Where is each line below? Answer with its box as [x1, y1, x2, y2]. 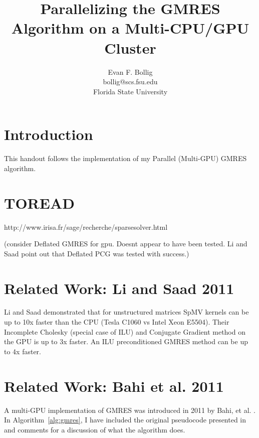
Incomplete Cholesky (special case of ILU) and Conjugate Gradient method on [4, 326, 245, 337]
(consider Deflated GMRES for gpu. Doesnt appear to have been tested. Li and [4, 238, 247, 249]
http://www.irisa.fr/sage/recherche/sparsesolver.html [4, 221, 168, 232]
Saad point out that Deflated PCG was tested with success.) [4, 248, 189, 258]
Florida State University [93, 86, 168, 96]
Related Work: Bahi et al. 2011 [4, 375, 224, 396]
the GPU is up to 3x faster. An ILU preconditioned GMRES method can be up [4, 336, 248, 347]
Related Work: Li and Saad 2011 [4, 277, 234, 298]
